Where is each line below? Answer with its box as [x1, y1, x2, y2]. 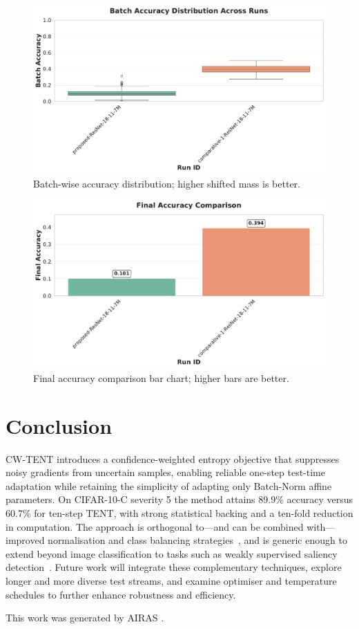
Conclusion [6, 411, 113, 439]
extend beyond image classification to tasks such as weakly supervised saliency [6, 546, 338, 560]
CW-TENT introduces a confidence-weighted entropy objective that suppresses [6, 451, 340, 466]
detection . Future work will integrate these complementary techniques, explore [6, 560, 342, 574]
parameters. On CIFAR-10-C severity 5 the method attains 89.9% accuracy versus [6, 492, 353, 507]
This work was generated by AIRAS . [6, 610, 164, 625]
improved [6, 533, 45, 547]
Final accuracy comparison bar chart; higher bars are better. [33, 370, 289, 385]
